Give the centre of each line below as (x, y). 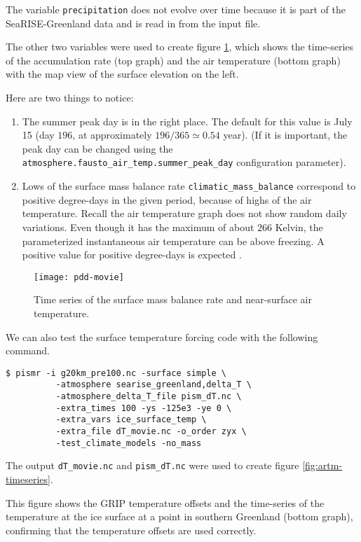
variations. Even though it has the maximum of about (138, 227)
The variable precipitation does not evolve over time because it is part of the (176, 9)
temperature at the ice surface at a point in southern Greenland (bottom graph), (179, 516)
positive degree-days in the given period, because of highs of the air (167, 199)
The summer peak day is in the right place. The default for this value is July (187, 121)
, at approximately (112, 135)
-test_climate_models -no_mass (129, 443)
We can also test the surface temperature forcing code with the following (162, 336)
